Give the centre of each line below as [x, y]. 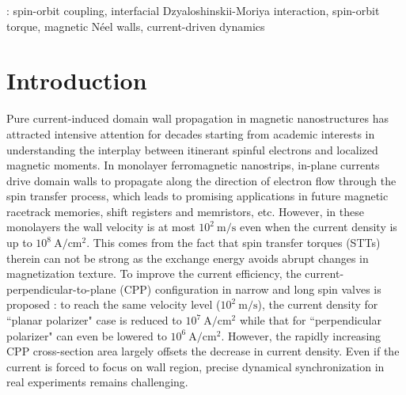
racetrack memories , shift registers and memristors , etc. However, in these [185, 211]
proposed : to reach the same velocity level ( [114, 304]
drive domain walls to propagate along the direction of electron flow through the [201, 180]
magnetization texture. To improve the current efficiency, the [154, 273]
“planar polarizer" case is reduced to [94, 320]
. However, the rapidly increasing [301, 335]
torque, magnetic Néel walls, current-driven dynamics [136, 26]
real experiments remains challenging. [97, 382]
